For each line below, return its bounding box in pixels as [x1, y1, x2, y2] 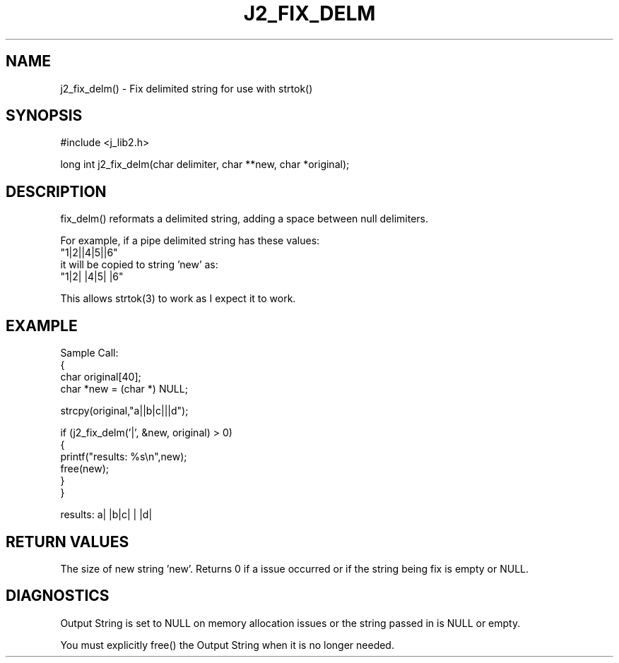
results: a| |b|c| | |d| [60, 508, 153, 521]
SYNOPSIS [6, 107, 83, 125]
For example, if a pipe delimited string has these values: [60, 234, 320, 247]
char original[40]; [60, 371, 141, 383]
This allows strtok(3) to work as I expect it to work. [60, 292, 296, 305]
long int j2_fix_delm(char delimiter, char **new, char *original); [60, 158, 350, 171]
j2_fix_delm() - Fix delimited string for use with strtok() [60, 82, 313, 95]
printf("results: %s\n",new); [60, 450, 187, 463]
